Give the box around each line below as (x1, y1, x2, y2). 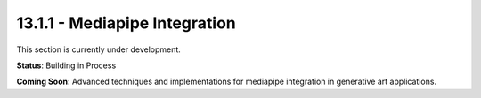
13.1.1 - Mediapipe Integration (16, 13, 236, 33)
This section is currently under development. (16, 44, 182, 55)
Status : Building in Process (16, 60, 117, 71)
